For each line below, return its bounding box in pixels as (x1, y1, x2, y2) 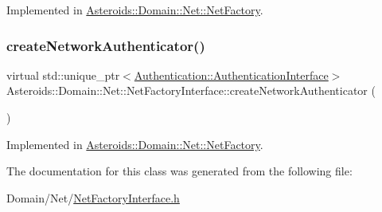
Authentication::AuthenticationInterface (134, 66, 329, 83)
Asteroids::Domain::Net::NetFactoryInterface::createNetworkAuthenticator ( (6, 82, 376, 99)
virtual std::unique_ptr (6, 66, 120, 83)
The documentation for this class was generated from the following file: (6, 163, 353, 179)
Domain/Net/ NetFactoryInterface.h (6, 189, 180, 206)
